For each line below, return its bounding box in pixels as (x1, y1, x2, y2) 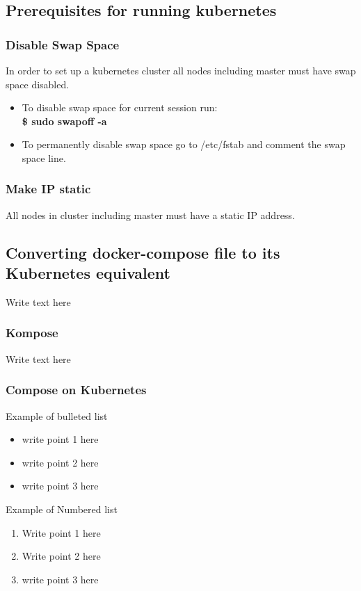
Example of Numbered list (6, 501, 118, 516)
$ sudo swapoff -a (22, 113, 107, 128)
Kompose (6, 324, 58, 341)
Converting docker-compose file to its (6, 241, 280, 263)
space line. (22, 150, 66, 165)
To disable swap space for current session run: (22, 100, 218, 115)
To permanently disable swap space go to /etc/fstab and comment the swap (22, 137, 346, 152)
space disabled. (6, 76, 70, 91)
